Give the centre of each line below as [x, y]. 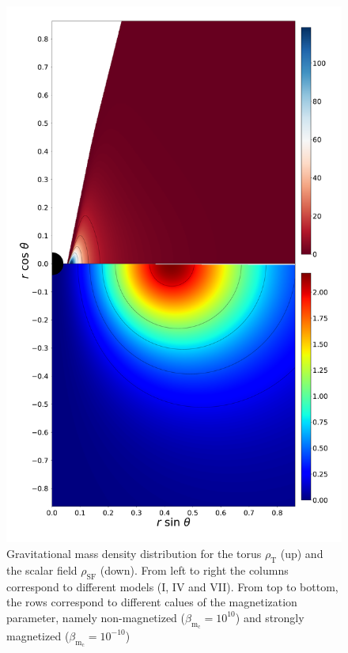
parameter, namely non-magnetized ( [96, 617]
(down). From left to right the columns [194, 569]
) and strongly [270, 617]
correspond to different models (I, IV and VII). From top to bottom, [172, 586]
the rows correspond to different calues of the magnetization [152, 602]
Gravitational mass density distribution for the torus [134, 553]
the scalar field [42, 569]
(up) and [302, 553]
